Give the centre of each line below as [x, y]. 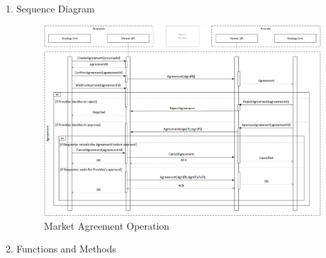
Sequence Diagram [55, 8]
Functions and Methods [66, 249]
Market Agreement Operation [107, 225]
